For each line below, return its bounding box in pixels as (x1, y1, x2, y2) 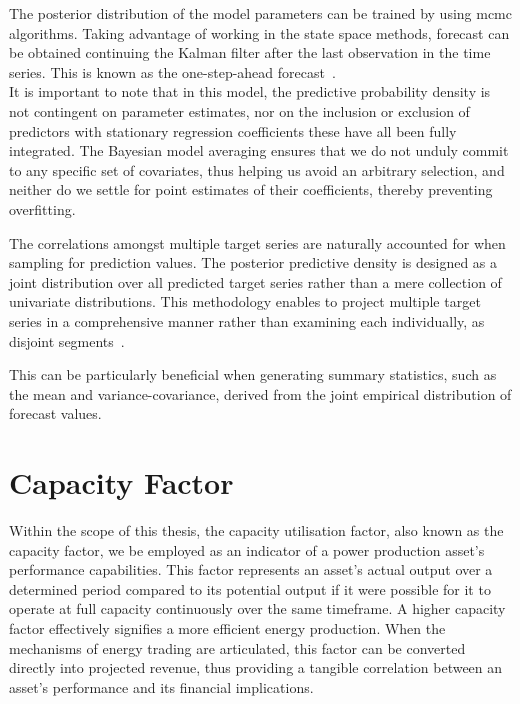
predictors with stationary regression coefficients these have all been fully (9, 120, 457, 141)
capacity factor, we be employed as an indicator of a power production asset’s (9, 539, 485, 560)
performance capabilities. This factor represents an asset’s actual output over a (9, 559, 493, 580)
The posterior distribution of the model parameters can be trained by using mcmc (9, 3, 512, 23)
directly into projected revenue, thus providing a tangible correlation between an (9, 657, 503, 678)
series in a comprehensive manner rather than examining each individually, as (9, 310, 485, 331)
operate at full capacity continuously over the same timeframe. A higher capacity (9, 598, 506, 619)
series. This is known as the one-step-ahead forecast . (9, 61, 336, 82)
